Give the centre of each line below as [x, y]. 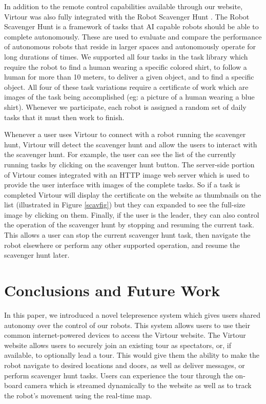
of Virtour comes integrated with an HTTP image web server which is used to [127, 174]
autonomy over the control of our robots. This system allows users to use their [127, 325]
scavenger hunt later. [37, 255]
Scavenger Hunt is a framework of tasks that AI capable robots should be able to [131, 26]
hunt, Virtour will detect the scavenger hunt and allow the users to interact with [131, 144]
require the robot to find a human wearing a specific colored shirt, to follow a [126, 66]
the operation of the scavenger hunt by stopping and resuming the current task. [129, 225]
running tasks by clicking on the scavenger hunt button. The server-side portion [129, 164]
